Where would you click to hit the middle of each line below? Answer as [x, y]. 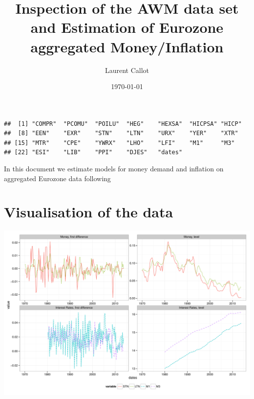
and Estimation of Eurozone [127, 27]
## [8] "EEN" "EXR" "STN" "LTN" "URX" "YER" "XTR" [121, 133]
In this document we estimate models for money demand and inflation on [114, 169]
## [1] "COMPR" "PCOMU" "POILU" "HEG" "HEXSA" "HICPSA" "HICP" [123, 124]
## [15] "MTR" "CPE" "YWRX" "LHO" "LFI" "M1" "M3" [119, 143]
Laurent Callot [127, 70]
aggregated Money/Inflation [127, 46]
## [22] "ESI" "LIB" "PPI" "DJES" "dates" [93, 153]
